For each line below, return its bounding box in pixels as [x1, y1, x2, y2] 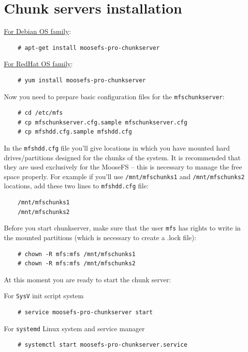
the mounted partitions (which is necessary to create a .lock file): [4, 232, 196, 242]
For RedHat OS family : [4, 59, 73, 69]
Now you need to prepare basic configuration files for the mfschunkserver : [4, 91, 225, 101]
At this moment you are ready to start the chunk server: [4, 274, 171, 284]
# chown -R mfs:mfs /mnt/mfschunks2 [17, 260, 136, 267]
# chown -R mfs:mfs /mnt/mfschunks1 [17, 250, 136, 258]
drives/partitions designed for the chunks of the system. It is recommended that [4, 152, 241, 162]
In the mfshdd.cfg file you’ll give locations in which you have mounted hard [4, 142, 230, 153]
